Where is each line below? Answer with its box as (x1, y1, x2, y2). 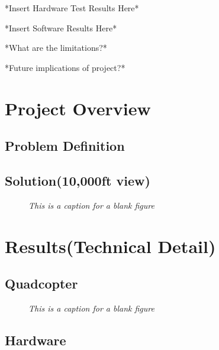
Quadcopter (5, 274, 78, 293)
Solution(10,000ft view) (5, 171, 150, 189)
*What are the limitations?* (5, 41, 107, 54)
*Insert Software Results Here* (5, 21, 117, 34)
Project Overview (5, 96, 151, 120)
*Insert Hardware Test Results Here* (5, 2, 139, 14)
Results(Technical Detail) (5, 234, 216, 258)
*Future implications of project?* (5, 61, 125, 73)
